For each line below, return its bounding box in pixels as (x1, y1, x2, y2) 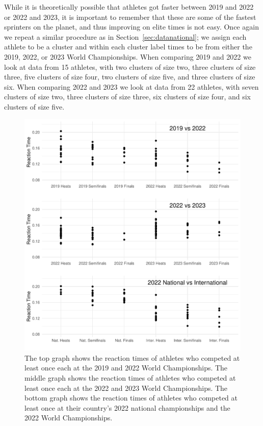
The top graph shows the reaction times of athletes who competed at (24, 352, 240, 363)
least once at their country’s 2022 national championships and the (24, 402, 230, 413)
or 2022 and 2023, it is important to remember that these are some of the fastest (4, 11, 256, 22)
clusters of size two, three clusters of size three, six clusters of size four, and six (4, 91, 251, 102)
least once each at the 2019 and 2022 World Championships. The (24, 362, 228, 373)
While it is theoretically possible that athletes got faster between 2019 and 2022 (4, 2, 254, 12)
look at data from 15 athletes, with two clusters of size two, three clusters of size (4, 61, 256, 72)
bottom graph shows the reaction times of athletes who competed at (24, 392, 238, 403)
